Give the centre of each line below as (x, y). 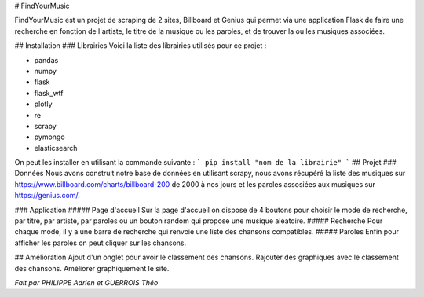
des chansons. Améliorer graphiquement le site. (92, 268)
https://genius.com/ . (47, 196)
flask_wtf (49, 93)
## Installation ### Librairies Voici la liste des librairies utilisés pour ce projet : (141, 46)
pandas (46, 60)
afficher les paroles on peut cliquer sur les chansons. (101, 243)
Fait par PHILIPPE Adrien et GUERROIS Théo (86, 282)
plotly (43, 104)
